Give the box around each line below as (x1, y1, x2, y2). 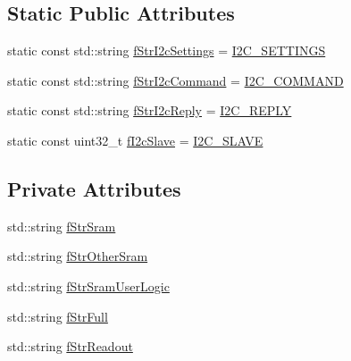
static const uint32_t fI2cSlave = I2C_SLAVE (7, 130, 263, 149)
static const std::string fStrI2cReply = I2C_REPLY (7, 101, 292, 120)
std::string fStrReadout (7, 337, 133, 356)
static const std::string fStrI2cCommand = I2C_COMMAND (7, 71, 344, 89)
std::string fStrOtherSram (7, 247, 148, 265)
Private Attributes (7, 174, 181, 202)
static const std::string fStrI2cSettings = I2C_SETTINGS (7, 41, 326, 60)
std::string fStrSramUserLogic (7, 276, 170, 295)
